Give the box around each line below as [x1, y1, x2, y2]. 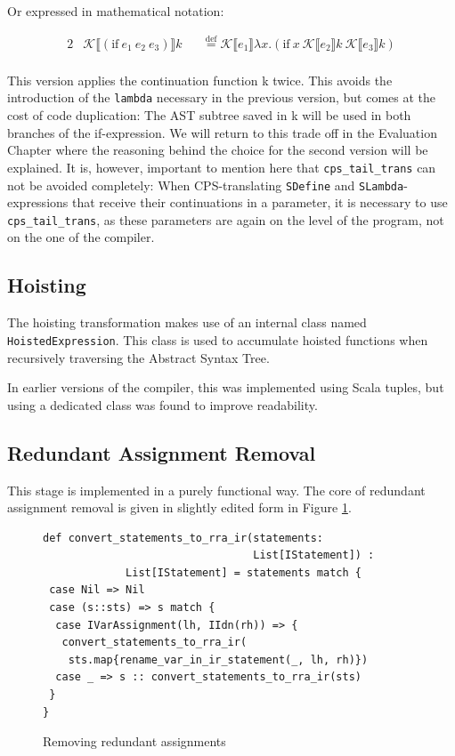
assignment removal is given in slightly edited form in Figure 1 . [7, 498, 352, 517]
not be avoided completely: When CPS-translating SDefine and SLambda [7, 175, 404, 194]
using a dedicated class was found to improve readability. [7, 395, 318, 414]
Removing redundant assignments [43, 732, 226, 751]
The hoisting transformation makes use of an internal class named [7, 313, 367, 332]
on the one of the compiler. [7, 228, 155, 246]
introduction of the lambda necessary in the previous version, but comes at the [7, 88, 435, 107]
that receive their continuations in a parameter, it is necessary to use [71, 193, 448, 212]
